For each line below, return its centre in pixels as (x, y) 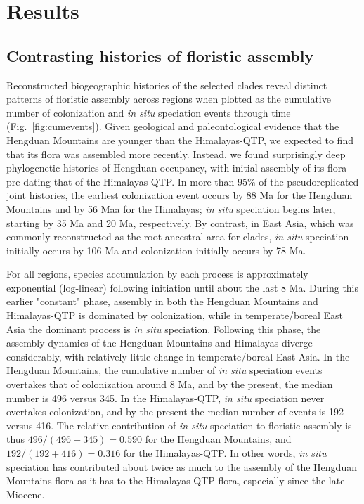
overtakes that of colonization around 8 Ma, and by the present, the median (170, 384)
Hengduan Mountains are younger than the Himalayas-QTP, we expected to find (180, 140)
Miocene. (26, 494)
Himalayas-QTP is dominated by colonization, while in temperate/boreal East (175, 315)
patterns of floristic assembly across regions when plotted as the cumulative (169, 99)
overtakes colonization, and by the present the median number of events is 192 (175, 412)
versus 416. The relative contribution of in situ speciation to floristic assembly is (179, 425)
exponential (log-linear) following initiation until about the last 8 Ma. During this (183, 287)
